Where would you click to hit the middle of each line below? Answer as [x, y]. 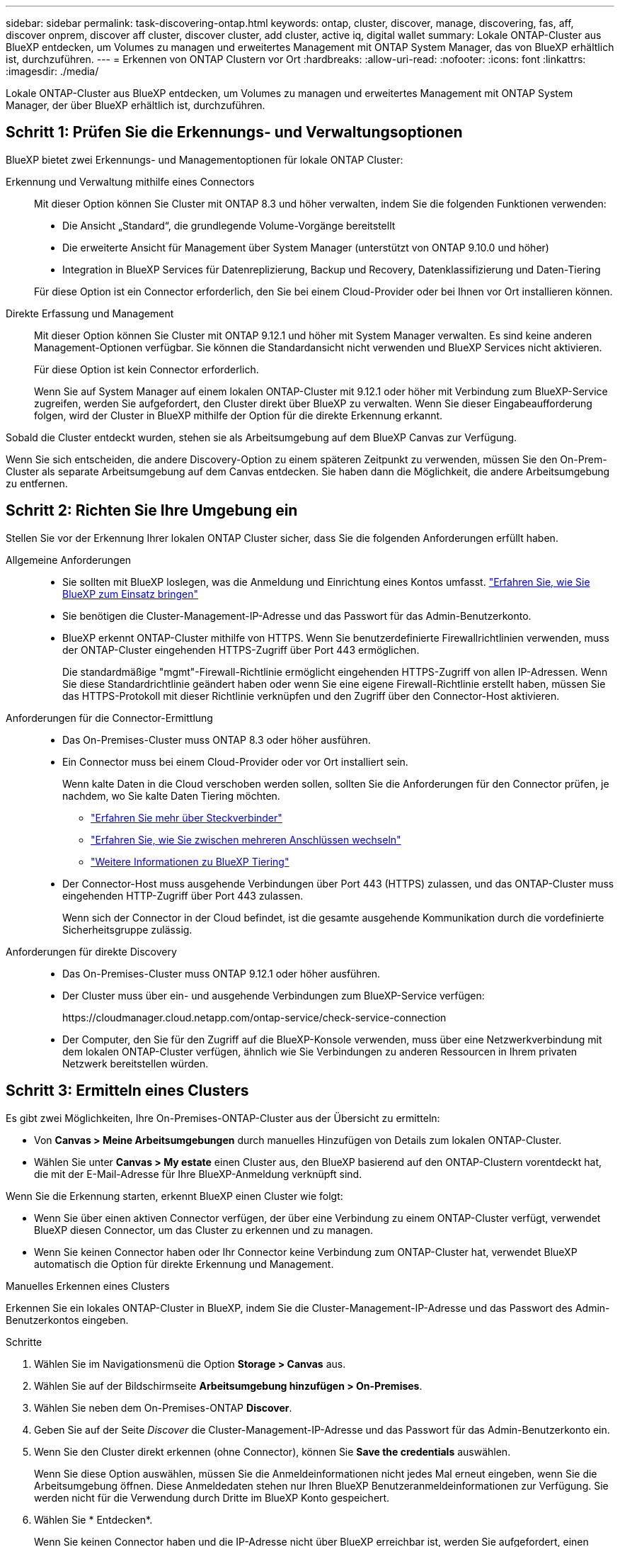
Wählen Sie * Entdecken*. [93, 1519]
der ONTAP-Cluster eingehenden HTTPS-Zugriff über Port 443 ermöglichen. [241, 650]
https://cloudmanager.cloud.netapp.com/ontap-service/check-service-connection [254, 1017]
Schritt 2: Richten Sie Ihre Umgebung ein [152, 511]
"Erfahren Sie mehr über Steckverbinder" [186, 817]
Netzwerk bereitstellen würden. [136, 1063]
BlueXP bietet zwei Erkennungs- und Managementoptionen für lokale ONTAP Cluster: [205, 159]
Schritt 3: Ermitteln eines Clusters [127, 1091]
